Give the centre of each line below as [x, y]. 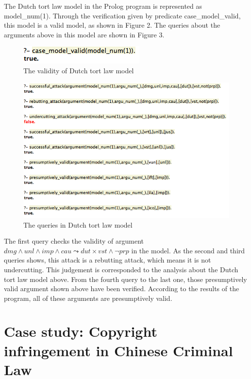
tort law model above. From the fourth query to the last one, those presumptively [125, 279]
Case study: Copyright [81, 331]
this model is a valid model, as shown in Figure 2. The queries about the [112, 25]
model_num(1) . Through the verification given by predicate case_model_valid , [122, 15]
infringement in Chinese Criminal [118, 350]
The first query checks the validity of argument [74, 241]
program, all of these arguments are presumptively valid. [88, 298]
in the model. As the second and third [188, 250]
